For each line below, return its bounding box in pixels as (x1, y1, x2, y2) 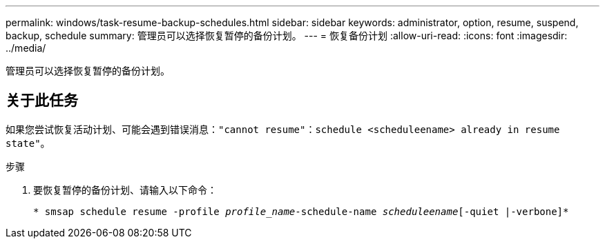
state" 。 (6, 136, 50, 149)
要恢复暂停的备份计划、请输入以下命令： (33, 183, 217, 196)
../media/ (6, 42, 46, 54)
